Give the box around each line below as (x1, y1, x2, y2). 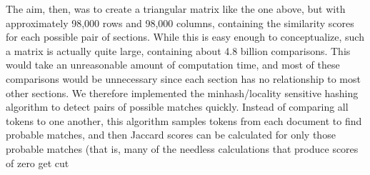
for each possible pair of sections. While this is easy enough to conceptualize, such (6, 29, 364, 44)
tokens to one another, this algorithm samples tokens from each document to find (6, 113, 362, 128)
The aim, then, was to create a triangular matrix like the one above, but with (6, 1, 346, 16)
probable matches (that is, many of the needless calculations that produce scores (6, 141, 359, 156)
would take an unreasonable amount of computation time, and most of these (6, 57, 340, 72)
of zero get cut (6, 155, 69, 170)
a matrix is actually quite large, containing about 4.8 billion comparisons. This (6, 43, 351, 58)
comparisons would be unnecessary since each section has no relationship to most (6, 71, 361, 86)
